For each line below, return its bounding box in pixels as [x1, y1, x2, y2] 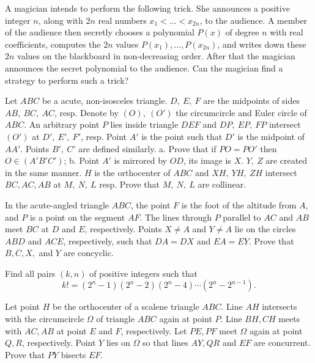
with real [270, 26, 303, 38]
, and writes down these [217, 37, 306, 50]
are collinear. [198, 178, 246, 191]
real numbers [98, 13, 147, 26]
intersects [262, 300, 297, 313]
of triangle [96, 312, 135, 325]
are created [265, 154, 308, 167]
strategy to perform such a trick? [5, 73, 129, 86]
